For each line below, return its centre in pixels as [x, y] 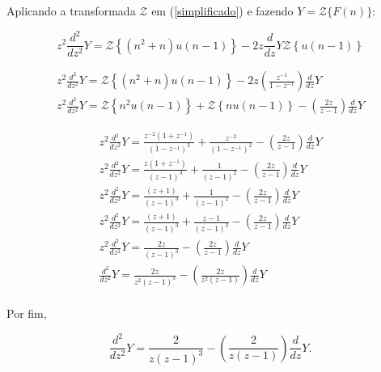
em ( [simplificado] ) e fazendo [222, 11]
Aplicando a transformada [71, 11]
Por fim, [27, 313]
